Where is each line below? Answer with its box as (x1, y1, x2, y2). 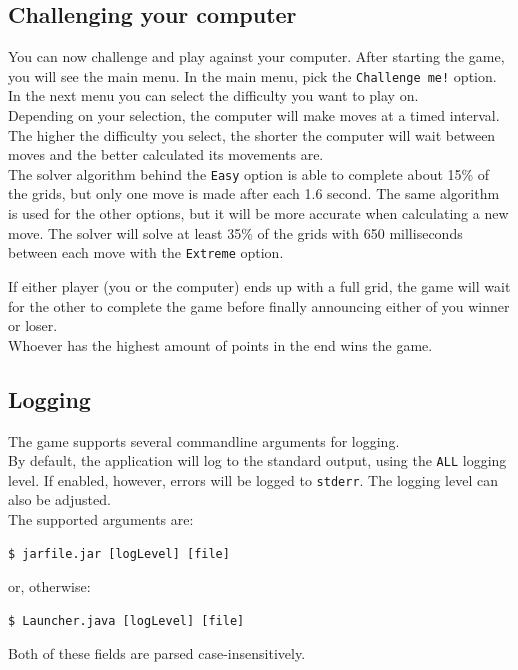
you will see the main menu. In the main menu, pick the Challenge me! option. (8, 65, 497, 86)
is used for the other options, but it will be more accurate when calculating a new (8, 203, 509, 224)
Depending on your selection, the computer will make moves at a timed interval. (8, 105, 500, 126)
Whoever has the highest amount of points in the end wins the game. (8, 334, 433, 355)
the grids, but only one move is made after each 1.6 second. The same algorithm (8, 183, 500, 204)
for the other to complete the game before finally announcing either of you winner (8, 295, 510, 316)
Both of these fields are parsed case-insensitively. (8, 643, 306, 664)
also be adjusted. (8, 489, 111, 510)
